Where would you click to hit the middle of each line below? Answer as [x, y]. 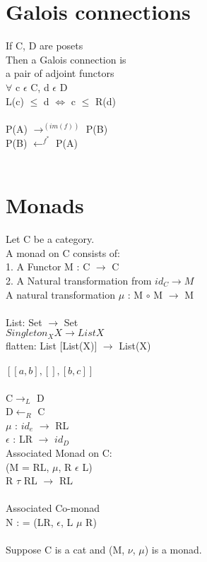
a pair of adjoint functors [60, 73]
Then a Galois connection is [66, 59]
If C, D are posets [45, 46]
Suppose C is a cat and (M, [65, 550]
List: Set [24, 322]
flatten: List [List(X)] [52, 345]
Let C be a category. [50, 239]
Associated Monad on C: [59, 453]
